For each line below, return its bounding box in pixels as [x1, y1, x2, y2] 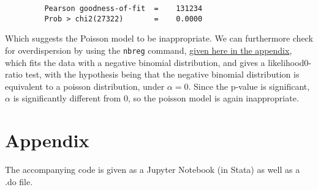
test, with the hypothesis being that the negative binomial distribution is [25, 68, 300, 81]
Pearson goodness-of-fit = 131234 [44, 4, 203, 13]
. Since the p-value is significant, [188, 79, 310, 92]
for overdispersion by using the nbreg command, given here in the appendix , [5, 43, 292, 56]
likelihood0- [268, 56, 312, 68]
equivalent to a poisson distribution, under [5, 79, 165, 92]
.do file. [5, 175, 33, 188]
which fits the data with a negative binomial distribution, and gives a [5, 56, 265, 68]
